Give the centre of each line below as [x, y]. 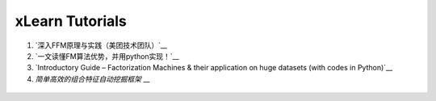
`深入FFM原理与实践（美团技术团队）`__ [101, 45]
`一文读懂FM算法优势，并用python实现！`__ [107, 56]
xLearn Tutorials [71, 21]
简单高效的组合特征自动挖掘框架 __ [92, 79]
